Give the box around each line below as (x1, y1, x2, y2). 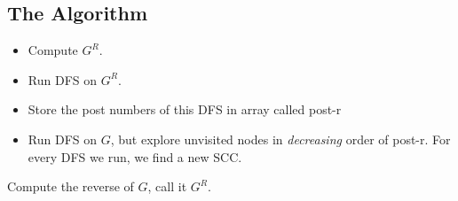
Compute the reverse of (7, 177, 134, 196)
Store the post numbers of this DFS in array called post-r (28, 100, 342, 119)
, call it (147, 177, 187, 196)
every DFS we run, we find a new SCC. (28, 147, 242, 166)
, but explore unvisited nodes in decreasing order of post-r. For (110, 129, 451, 148)
